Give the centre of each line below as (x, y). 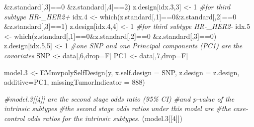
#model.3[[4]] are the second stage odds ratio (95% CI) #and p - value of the (119, 98)
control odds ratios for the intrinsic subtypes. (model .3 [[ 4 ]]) (93, 118)
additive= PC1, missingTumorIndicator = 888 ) (75, 82)
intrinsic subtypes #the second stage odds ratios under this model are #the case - (126, 108)
